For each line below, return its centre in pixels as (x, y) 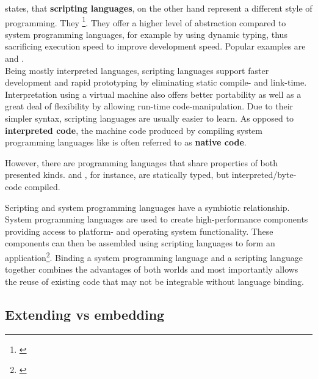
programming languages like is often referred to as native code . (126, 142)
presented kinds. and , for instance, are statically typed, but (117, 175)
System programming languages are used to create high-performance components (157, 219)
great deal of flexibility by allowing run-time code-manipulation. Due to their (149, 106)
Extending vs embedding (85, 314)
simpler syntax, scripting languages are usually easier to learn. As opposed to (149, 118)
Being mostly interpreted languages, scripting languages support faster (137, 70)
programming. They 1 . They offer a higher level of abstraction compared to (146, 21)
